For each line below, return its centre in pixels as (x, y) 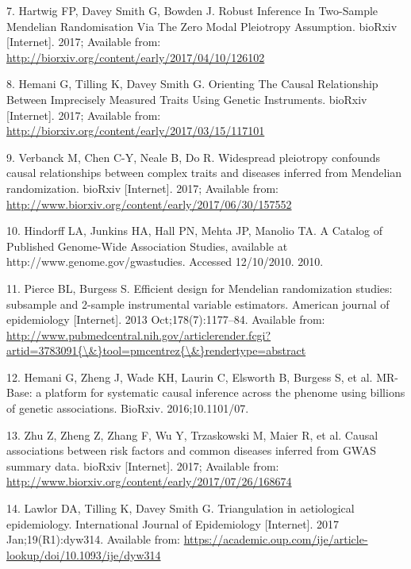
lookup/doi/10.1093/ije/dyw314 (84, 554)
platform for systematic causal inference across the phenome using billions (225, 392)
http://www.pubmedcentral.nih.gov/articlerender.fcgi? (139, 334)
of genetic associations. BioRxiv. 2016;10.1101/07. (128, 408)
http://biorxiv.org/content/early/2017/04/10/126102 (136, 57)
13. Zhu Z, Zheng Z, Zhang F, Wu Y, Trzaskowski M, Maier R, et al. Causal (192, 434)
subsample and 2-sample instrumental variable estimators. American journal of (198, 304)
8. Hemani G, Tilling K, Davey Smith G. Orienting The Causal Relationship (192, 84)
